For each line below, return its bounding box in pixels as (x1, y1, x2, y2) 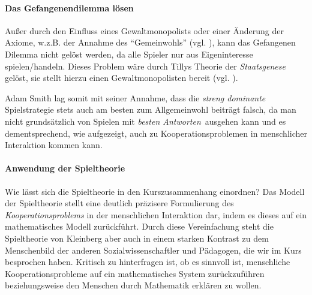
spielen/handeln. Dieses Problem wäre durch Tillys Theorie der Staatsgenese (5, 59, 286, 72)
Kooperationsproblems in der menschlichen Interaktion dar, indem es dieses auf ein (5, 208, 307, 221)
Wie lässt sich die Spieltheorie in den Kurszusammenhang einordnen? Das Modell (5, 185, 305, 197)
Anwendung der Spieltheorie (5, 162, 125, 174)
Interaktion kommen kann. (5, 139, 103, 151)
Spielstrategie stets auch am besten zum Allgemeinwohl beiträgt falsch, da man (5, 103, 296, 116)
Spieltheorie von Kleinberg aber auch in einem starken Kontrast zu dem (5, 231, 269, 244)
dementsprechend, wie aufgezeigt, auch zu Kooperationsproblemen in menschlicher (5, 127, 307, 139)
